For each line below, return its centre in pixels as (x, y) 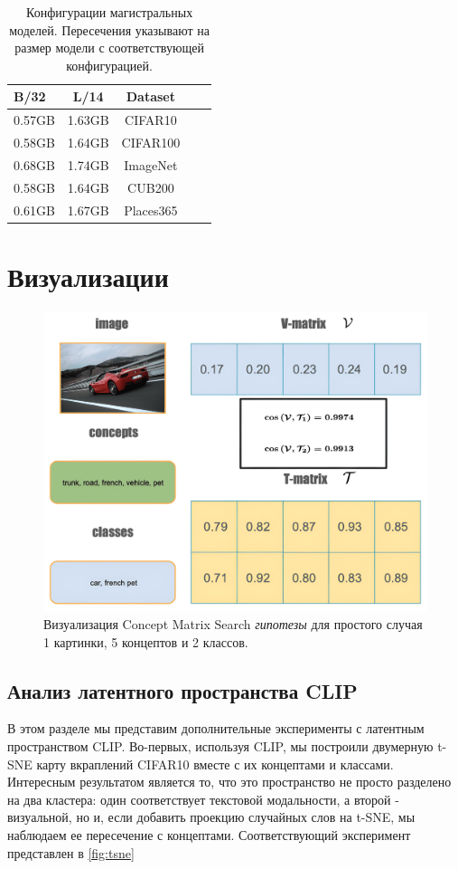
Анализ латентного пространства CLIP (182, 690)
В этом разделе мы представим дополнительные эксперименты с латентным (216, 728)
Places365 (151, 210)
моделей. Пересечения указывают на (109, 29)
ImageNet (151, 164)
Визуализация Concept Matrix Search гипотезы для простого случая (233, 624)
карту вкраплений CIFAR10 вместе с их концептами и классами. (215, 764)
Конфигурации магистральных (110, 12)
